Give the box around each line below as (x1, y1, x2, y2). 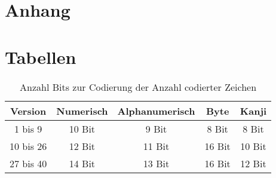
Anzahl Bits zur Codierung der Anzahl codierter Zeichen (20, 79, 257, 94)
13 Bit (143, 156, 170, 170)
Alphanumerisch (117, 103, 195, 118)
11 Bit (143, 139, 170, 153)
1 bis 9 (14, 121, 42, 136)
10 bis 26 (10, 139, 47, 153)
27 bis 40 (10, 156, 47, 170)
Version (10, 103, 47, 118)
